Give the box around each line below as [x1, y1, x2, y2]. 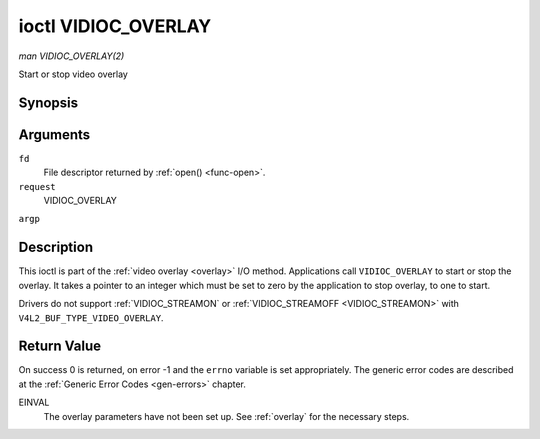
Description [18, 239, 94, 256]
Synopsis [18, 94, 79, 111]
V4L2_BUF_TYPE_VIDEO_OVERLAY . [18, 311, 164, 324]
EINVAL [18, 396, 50, 409]
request [18, 181, 57, 192]
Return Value [18, 338, 102, 355]
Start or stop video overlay [18, 68, 129, 80]
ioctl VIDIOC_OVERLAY [18, 15, 212, 37]
